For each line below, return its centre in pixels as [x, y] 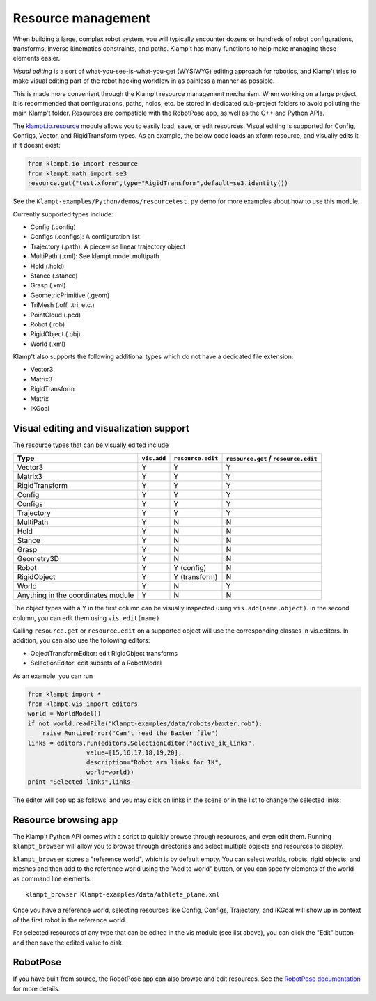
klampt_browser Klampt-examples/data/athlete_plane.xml [123, 894]
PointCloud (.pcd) [56, 315]
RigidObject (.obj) [55, 334]
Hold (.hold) [47, 266]
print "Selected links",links [79, 782]
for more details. [37, 988]
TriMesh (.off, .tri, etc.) [63, 305]
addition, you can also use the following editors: [81, 640]
